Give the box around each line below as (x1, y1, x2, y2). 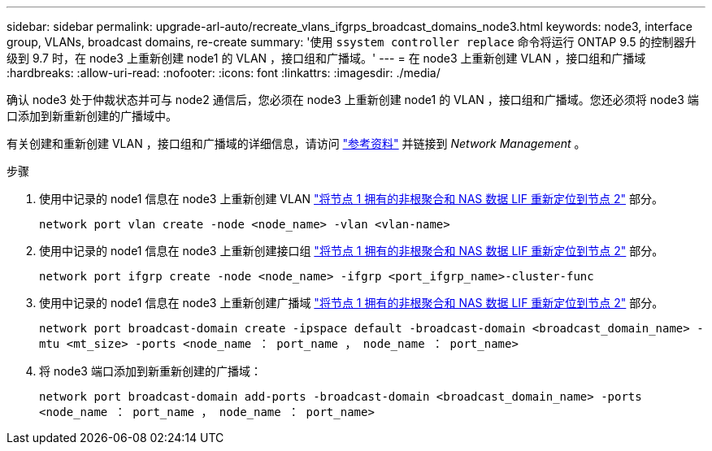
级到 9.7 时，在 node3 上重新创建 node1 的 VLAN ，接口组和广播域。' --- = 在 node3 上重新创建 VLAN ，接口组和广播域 (7, 51, 646, 65)
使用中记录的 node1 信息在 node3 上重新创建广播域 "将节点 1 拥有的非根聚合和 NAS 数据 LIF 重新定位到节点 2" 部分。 (39, 296, 664, 310)
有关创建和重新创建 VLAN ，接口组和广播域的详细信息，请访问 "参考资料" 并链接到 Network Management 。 (7, 137, 586, 150)
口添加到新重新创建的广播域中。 (7, 109, 177, 123)
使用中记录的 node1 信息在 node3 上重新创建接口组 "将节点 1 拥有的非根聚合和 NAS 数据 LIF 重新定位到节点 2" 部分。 (39, 244, 664, 258)
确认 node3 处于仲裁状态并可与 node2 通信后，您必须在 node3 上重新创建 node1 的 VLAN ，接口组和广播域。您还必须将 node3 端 (7, 93, 699, 106)
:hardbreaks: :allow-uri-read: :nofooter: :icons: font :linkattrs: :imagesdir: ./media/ (7, 66, 441, 80)
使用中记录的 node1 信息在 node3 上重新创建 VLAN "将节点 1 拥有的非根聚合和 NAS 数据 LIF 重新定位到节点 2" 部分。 (39, 192, 663, 206)
